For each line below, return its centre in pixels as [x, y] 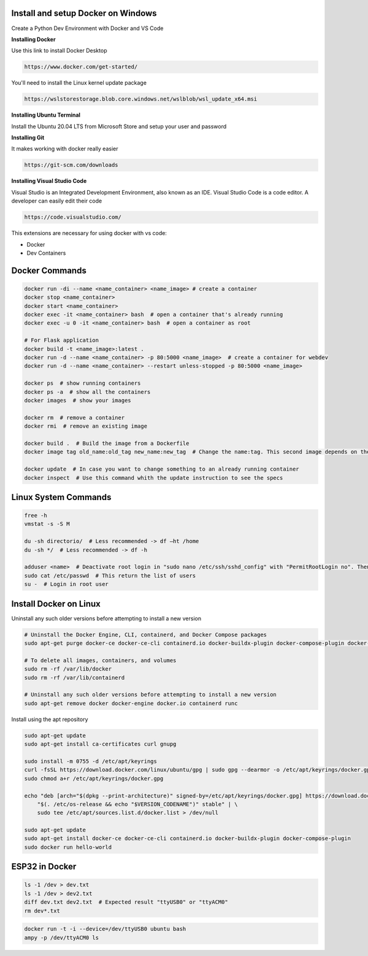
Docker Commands [49, 270]
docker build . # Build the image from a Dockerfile [107, 443]
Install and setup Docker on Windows [84, 13]
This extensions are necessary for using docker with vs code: [89, 233]
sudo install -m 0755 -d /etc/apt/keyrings [91, 761]
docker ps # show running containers [82, 383]
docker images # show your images [78, 400]
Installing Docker [33, 39]
